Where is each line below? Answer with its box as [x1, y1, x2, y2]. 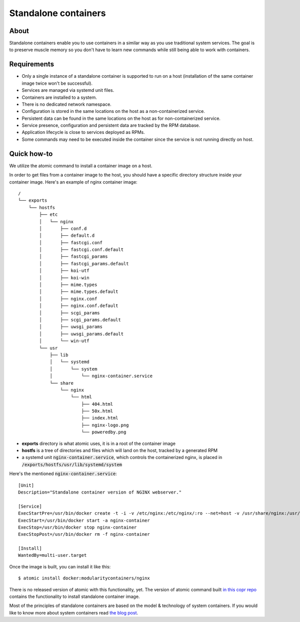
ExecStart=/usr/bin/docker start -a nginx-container [18, 517, 150, 523]
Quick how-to [9, 149, 53, 158]
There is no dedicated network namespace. [21, 101, 112, 107]
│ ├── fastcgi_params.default [39, 261, 129, 266]
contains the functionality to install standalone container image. [9, 593, 140, 599]
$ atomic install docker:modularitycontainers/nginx [18, 575, 150, 581]
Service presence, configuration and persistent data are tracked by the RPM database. [21, 122, 200, 128]
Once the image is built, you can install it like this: [9, 563, 111, 569]
